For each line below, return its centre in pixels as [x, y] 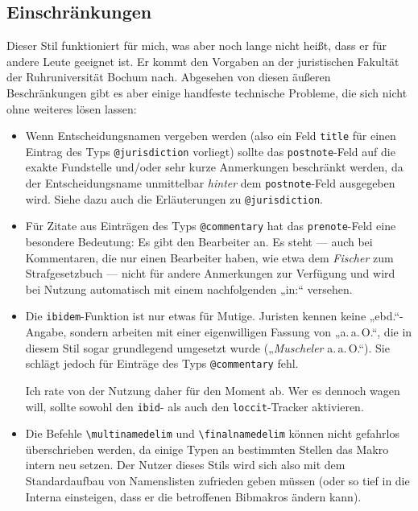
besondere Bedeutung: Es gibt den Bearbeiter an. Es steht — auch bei [199, 242]
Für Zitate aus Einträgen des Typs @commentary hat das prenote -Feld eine [211, 226]
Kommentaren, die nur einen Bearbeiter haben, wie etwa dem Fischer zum [209, 257]
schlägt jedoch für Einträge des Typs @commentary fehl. [162, 363]
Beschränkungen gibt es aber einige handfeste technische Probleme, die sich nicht [207, 92]
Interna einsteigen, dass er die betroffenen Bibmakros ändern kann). [193, 496]
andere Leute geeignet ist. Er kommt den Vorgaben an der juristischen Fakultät [203, 61]
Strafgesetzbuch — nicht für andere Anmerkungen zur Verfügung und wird [210, 273]
